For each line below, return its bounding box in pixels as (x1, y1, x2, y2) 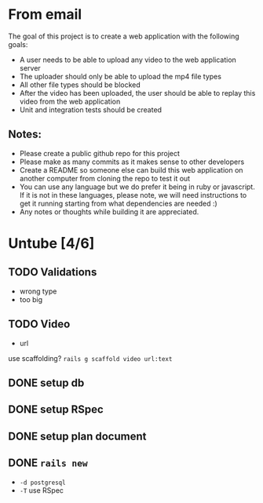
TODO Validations (8, 265, 97, 279)
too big (19, 294, 43, 304)
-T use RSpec (19, 485, 64, 495)
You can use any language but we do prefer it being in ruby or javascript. (19, 182, 255, 191)
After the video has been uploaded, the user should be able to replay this (19, 88, 256, 97)
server (19, 63, 41, 72)
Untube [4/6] (8, 234, 95, 252)
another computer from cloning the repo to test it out (19, 173, 191, 183)
